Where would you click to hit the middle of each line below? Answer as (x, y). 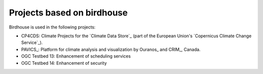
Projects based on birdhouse (68, 13)
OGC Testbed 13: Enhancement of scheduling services (76, 56)
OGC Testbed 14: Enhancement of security (64, 63)
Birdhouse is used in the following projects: (52, 27)
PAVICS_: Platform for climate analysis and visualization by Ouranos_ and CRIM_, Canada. (111, 49)
